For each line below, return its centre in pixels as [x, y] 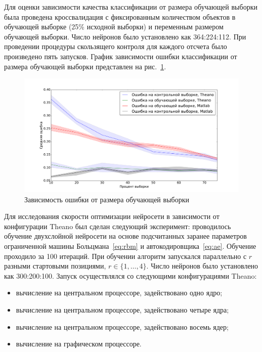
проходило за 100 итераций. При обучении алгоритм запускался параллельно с [125, 256]
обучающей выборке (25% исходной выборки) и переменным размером [114, 27]
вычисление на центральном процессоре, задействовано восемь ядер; [122, 326]
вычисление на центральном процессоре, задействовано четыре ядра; [122, 309]
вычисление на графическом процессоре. [79, 344]
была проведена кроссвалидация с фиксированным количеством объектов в [120, 16]
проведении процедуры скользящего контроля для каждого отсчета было [116, 46]
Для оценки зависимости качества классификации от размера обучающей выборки [131, 7]
